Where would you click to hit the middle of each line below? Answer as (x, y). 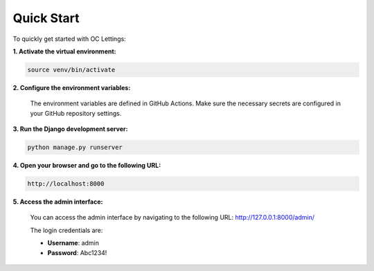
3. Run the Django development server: (70, 129)
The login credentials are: (66, 230)
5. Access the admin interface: (58, 202)
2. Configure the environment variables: (72, 87)
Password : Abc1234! (77, 252)
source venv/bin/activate (71, 70)
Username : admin (73, 243)
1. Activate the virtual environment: (64, 51)
